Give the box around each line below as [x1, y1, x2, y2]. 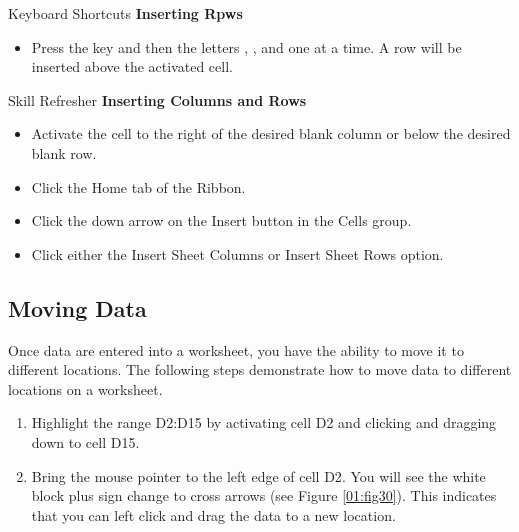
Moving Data [8, 292, 147, 323]
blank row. [31, 142, 97, 163]
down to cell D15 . [31, 431, 140, 452]
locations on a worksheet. [8, 378, 163, 399]
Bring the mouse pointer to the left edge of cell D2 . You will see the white [31, 465, 486, 486]
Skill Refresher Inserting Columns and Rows [8, 89, 307, 110]
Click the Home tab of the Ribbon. [31, 176, 246, 197]
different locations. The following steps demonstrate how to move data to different [8, 359, 512, 380]
